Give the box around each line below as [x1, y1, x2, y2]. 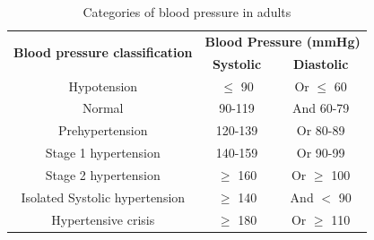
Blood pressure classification [13, 43, 193, 62]
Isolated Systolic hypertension [21, 187, 186, 206]
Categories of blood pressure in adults [83, 3, 291, 21]
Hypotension [68, 76, 138, 95]
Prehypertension [57, 121, 148, 140]
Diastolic [292, 54, 349, 73]
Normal [82, 99, 124, 117]
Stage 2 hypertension [45, 165, 161, 184]
